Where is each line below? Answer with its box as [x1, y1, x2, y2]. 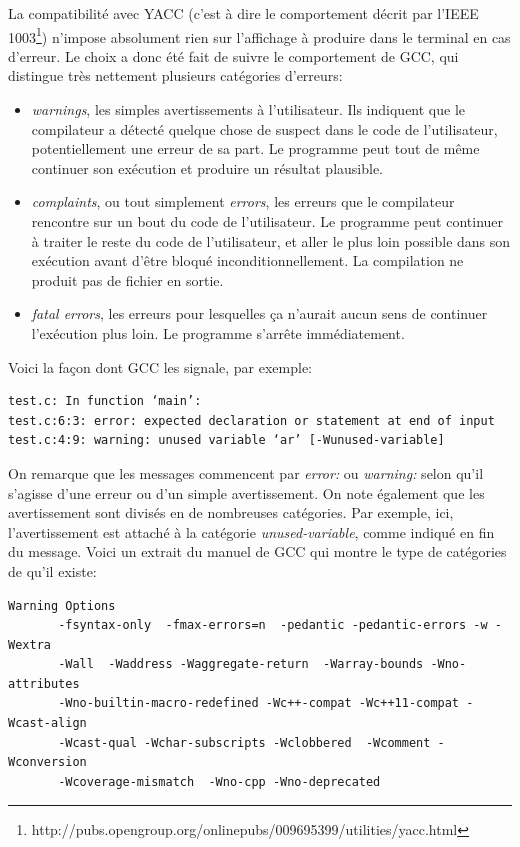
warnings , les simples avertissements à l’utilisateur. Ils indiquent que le [31, 99, 466, 120]
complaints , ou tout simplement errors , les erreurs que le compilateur [31, 191, 455, 212]
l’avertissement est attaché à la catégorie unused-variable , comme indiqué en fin [8, 521, 495, 542]
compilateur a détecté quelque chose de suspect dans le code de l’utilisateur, [31, 118, 498, 139]
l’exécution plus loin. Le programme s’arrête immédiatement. [31, 322, 405, 343]
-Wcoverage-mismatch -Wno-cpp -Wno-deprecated [58, 774, 381, 789]
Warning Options [8, 598, 116, 613]
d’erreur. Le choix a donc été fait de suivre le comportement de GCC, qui [8, 45, 459, 66]
